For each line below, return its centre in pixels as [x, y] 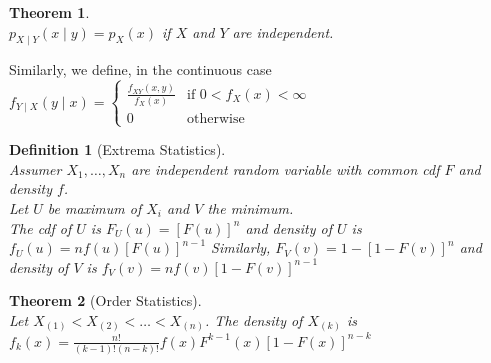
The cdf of [40, 227]
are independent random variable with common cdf [285, 168]
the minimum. [250, 207]
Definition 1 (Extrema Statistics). [117, 149]
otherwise [216, 118]
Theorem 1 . [49, 12]
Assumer [35, 168]
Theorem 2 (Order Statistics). [105, 300]
